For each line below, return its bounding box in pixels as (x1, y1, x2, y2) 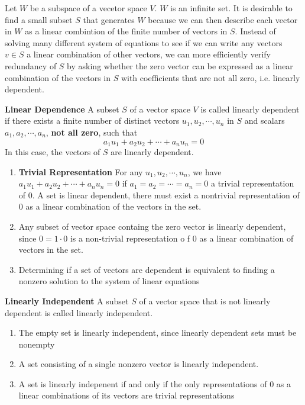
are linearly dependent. (111, 145, 194, 157)
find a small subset (5, 13, 73, 25)
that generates (83, 13, 135, 25)
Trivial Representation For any (18, 165, 143, 178)
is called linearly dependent (200, 102, 300, 115)
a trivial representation (210, 177, 294, 189)
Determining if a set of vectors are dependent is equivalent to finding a (18, 263, 275, 275)
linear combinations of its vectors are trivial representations (18, 389, 235, 401)
